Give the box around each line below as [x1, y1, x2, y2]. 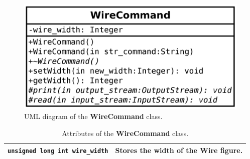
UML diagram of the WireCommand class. [24, 110, 163, 121]
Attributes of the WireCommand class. [62, 127, 189, 138]
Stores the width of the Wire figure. [115, 145, 243, 155]
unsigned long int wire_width [8, 147, 108, 155]
